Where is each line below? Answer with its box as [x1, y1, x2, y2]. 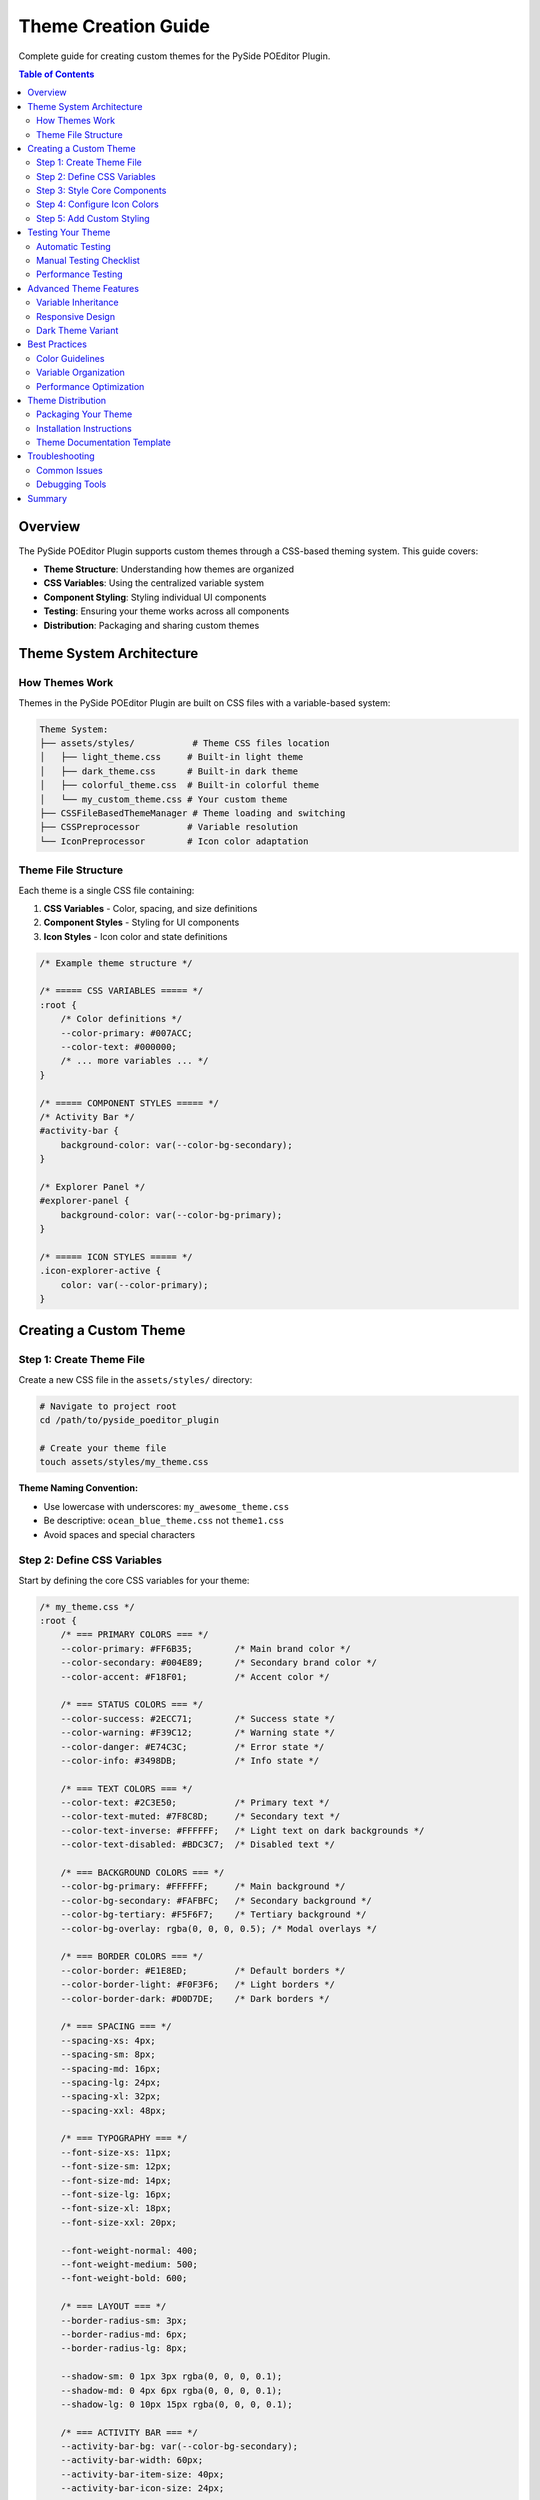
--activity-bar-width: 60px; [60, 2455, 204, 2466]
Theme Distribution [27, 394, 107, 406]
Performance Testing [36, 268, 123, 280]
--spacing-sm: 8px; [60, 2049, 157, 2060]
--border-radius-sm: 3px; [60, 2315, 188, 2326]
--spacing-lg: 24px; [60, 2076, 162, 2088]
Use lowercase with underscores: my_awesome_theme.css [43, 1500, 290, 1512]
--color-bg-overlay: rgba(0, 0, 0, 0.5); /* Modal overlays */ [60, 1923, 378, 1934]
